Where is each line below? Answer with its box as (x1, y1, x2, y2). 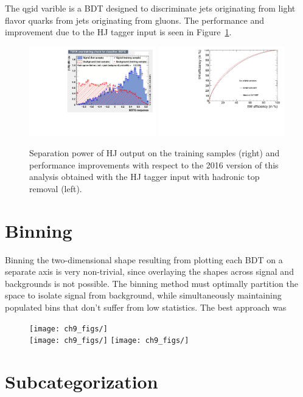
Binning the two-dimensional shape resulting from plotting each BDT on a (5, 253, 283, 266)
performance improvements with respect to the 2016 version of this (29, 158, 279, 171)
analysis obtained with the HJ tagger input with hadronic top (29, 170, 260, 183)
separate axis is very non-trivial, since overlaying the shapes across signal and (5, 265, 294, 278)
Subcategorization (5, 369, 158, 394)
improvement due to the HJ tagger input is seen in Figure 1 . (5, 26, 232, 38)
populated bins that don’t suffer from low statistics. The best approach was (5, 301, 287, 314)
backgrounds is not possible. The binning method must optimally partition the (5, 277, 298, 289)
